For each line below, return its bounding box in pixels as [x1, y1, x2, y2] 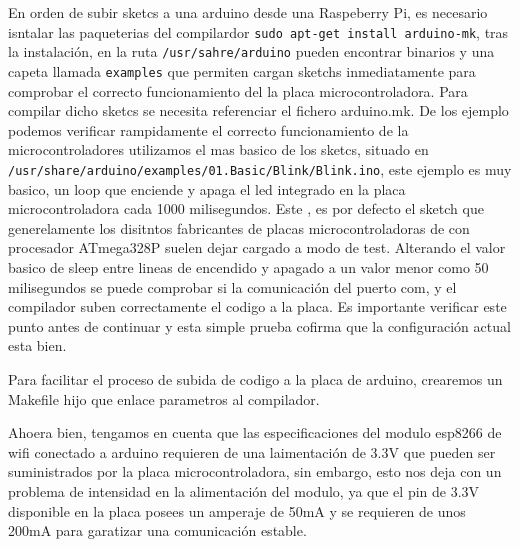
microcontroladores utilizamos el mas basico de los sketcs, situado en [8, 139, 429, 160]
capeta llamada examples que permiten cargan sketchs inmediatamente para [8, 60, 476, 81]
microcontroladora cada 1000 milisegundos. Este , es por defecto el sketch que [8, 198, 484, 219]
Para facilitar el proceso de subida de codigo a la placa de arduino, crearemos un [8, 368, 503, 389]
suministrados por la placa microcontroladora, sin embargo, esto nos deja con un [8, 461, 502, 482]
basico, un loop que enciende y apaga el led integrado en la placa [8, 178, 406, 199]
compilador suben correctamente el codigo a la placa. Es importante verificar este [8, 296, 507, 317]
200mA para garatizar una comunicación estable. [8, 520, 307, 541]
